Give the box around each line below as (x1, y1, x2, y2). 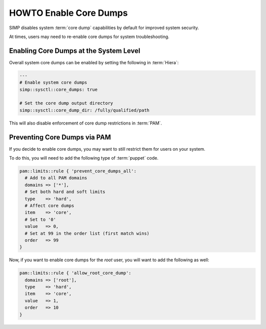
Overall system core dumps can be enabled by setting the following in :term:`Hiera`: (9, 59, 179, 65)
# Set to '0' (25, 216, 56, 222)
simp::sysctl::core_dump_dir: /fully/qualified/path (19, 107, 150, 113)
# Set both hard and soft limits (25, 189, 105, 195)
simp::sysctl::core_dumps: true (19, 86, 98, 92)
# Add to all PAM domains (25, 175, 87, 181)
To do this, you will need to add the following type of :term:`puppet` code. (9, 155, 159, 161)
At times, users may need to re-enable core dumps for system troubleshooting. (9, 34, 169, 40)
